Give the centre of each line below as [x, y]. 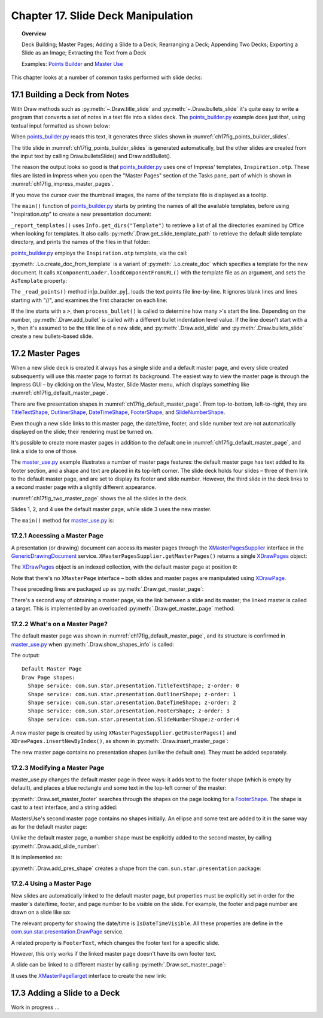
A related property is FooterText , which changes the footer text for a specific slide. [115, 943]
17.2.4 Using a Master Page [51, 884]
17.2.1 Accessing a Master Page [57, 536]
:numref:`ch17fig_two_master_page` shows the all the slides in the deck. [100, 498]
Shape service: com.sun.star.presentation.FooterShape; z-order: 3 [129, 711]
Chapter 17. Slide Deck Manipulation [102, 16]
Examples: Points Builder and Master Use [72, 64]
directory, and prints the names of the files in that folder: [80, 242]
